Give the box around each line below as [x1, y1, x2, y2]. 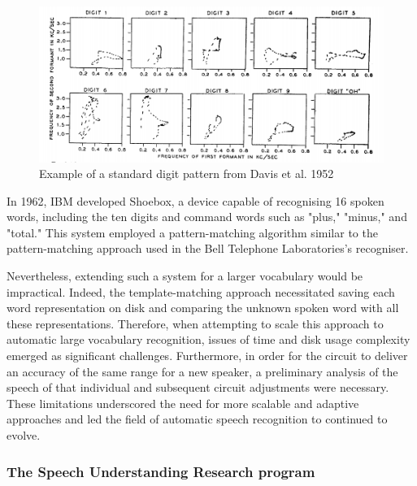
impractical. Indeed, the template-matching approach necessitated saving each [7, 283, 395, 300]
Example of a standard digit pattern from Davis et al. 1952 [39, 165, 334, 182]
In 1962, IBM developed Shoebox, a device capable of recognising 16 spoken [7, 192, 384, 209]
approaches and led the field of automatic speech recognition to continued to [7, 410, 388, 427]
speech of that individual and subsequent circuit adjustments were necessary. [7, 379, 389, 396]
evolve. [7, 427, 41, 444]
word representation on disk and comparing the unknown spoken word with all [7, 299, 399, 316]
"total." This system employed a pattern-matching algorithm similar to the [7, 223, 378, 241]
